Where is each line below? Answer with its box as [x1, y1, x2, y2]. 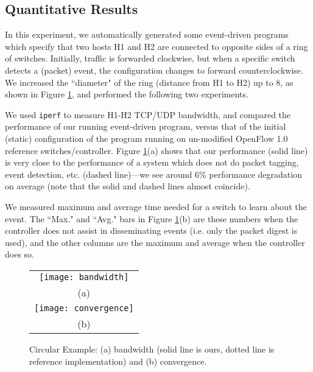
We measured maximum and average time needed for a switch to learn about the [5, 200, 307, 212]
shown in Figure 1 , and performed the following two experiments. [5, 88, 248, 100]
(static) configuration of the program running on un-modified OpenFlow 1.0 [5, 132, 288, 145]
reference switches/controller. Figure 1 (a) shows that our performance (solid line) [5, 144, 308, 156]
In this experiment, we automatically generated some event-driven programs [5, 28, 289, 41]
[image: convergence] [34, 303, 134, 313]
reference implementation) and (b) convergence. [29, 354, 207, 367]
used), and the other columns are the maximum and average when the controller [5, 236, 305, 248]
